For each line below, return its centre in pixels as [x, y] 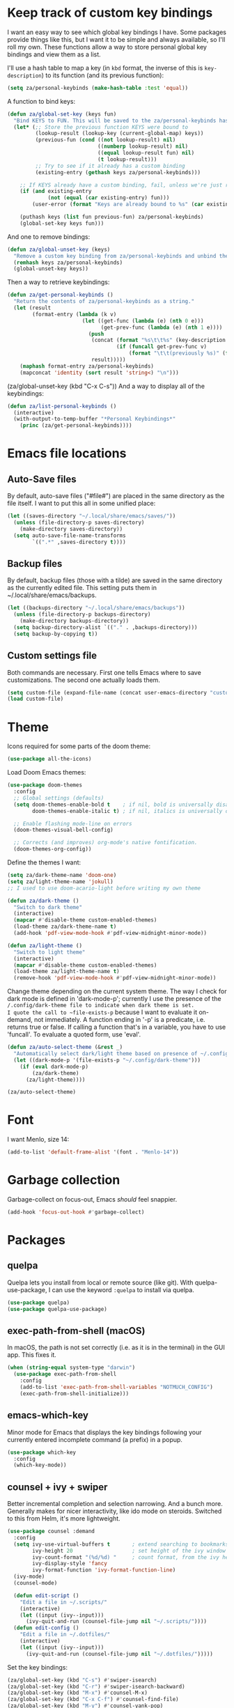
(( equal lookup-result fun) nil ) [146, 153]
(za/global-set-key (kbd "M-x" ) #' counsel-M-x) [78, 1693]
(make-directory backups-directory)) [75, 621]
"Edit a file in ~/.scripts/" [64, 1602]
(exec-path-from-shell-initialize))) [75, 1393]
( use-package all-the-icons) [49, 759]
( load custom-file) [36, 699]
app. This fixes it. [32, 1355]
